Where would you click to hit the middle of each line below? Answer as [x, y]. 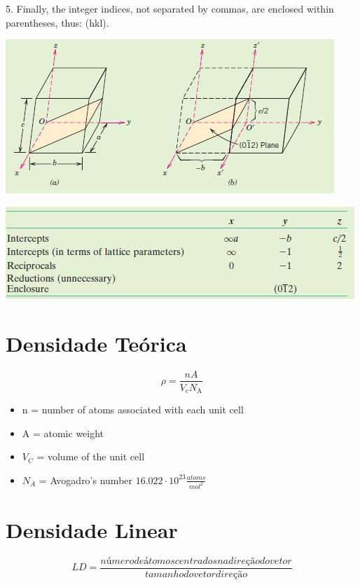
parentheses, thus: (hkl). [57, 22]
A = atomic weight [63, 433]
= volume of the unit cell [91, 456]
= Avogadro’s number [86, 480]
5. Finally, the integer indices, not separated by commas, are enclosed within [170, 8]
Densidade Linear [92, 529]
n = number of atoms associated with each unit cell [133, 409]
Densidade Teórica [96, 343]
